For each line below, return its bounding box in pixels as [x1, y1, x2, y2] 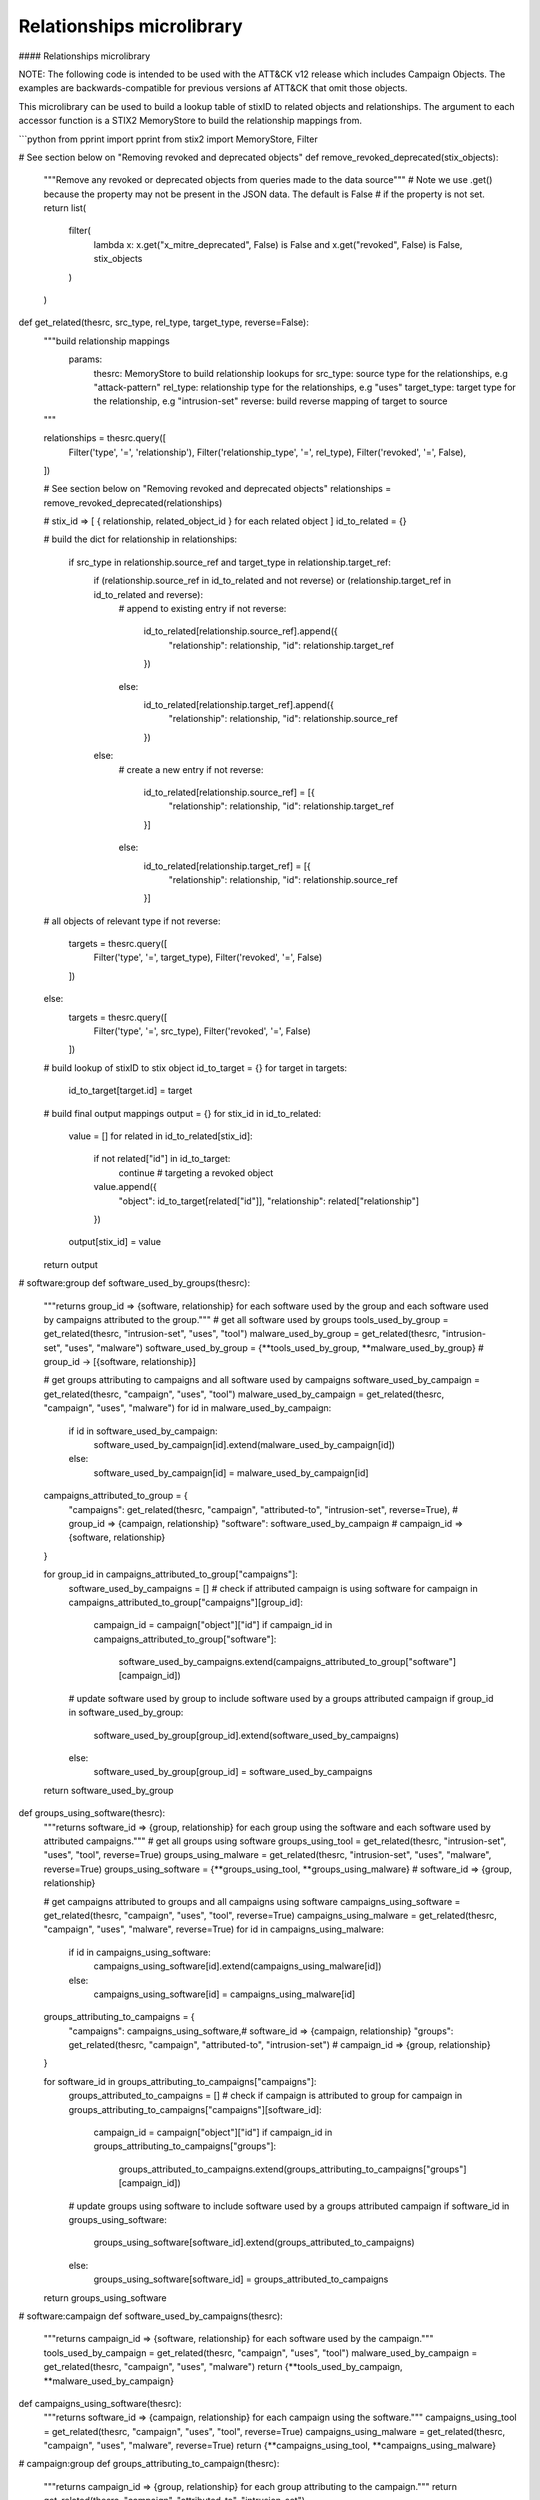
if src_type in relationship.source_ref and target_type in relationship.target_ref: [68, 556, 392, 568]
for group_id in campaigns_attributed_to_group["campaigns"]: [43, 1568, 299, 1580]
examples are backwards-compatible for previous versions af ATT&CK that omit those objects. [18, 82, 408, 94]
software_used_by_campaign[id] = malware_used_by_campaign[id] [93, 1466, 369, 1479]
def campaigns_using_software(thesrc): [18, 2397, 182, 2409]
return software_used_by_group [43, 1784, 174, 1796]
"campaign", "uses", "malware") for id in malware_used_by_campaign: [43, 1402, 332, 1414]
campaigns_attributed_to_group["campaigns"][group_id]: [68, 1596, 304, 1608]
